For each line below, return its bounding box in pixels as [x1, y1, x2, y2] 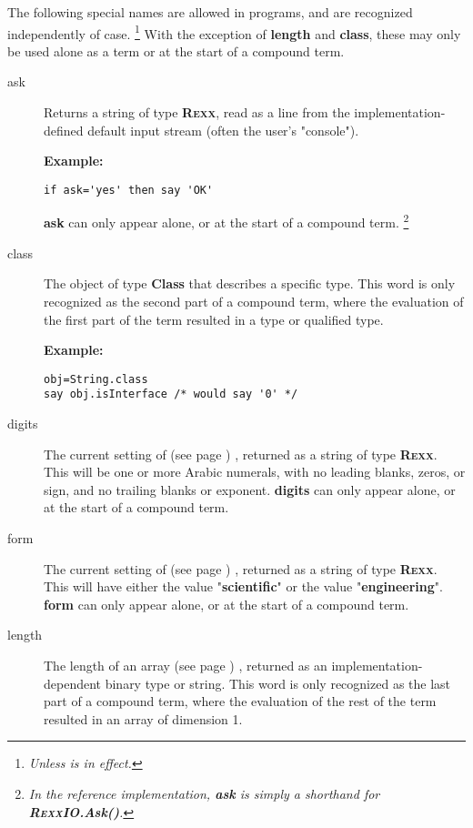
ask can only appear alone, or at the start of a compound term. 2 [44, 210, 409, 232]
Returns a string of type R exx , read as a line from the [44, 103, 350, 122]
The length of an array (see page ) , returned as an [44, 655, 327, 674]
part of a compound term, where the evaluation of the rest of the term [44, 692, 437, 711]
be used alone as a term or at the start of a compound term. [7, 41, 345, 60]
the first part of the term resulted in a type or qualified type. [44, 309, 384, 328]
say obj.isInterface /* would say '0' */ [44, 388, 298, 401]
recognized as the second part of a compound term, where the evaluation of [44, 291, 464, 310]
